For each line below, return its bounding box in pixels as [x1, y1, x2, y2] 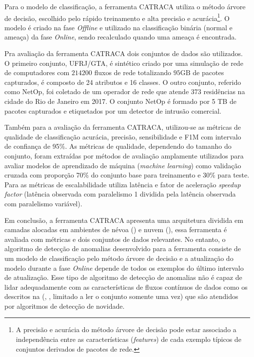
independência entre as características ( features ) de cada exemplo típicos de [16, 334, 241, 344]
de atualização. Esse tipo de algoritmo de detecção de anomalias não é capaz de [4, 272, 242, 282]
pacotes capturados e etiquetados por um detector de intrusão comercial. [4, 105, 221, 116]
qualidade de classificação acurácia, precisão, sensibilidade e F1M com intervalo [4, 131, 241, 141]
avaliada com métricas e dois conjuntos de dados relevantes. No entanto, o [4, 234, 226, 244]
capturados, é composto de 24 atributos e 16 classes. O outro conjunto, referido [4, 77, 241, 87]
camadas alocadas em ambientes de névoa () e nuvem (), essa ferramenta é [4, 224, 227, 235]
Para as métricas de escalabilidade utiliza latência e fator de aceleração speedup [4, 179, 241, 189]
